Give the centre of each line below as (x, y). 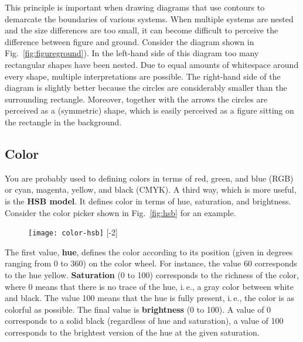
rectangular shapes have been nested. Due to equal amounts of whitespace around (152, 64)
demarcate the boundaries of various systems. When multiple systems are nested (149, 18)
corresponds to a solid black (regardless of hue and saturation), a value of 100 (144, 321)
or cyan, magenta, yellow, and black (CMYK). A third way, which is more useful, (151, 189)
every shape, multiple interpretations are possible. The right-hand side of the (143, 76)
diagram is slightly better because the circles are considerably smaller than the (146, 88)
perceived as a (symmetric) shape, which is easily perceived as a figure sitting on (149, 110)
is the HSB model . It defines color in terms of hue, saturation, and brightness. (148, 201)
